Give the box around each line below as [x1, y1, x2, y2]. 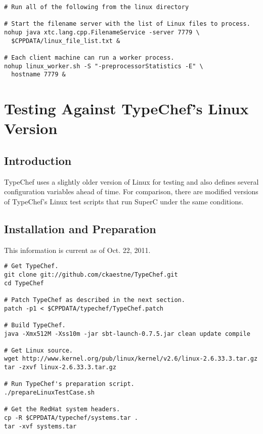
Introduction [4, 152, 72, 168]
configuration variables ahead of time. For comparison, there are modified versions [4, 186, 258, 197]
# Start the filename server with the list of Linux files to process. [4, 20, 250, 28]
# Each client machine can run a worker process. [4, 54, 174, 61]
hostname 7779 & [11, 71, 66, 78]
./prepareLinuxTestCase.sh [4, 389, 95, 397]
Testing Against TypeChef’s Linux [4, 98, 249, 119]
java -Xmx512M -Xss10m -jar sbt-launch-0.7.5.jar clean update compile [4, 330, 250, 337]
